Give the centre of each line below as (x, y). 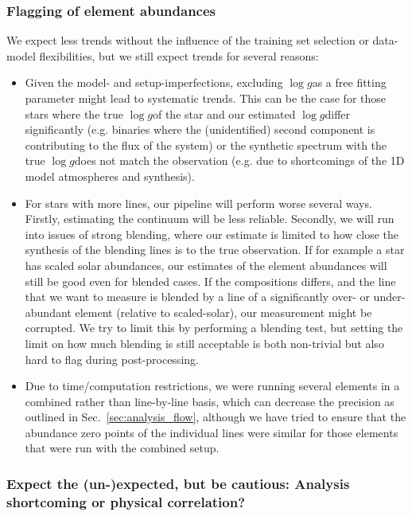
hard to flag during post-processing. (112, 359)
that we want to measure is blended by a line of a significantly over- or (197, 297)
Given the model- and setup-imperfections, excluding (154, 82)
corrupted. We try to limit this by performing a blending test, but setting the (214, 328)
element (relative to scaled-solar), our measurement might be (223, 312)
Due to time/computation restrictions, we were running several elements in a (212, 386)
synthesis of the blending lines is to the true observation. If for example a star (215, 250)
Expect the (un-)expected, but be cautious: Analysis (178, 483)
